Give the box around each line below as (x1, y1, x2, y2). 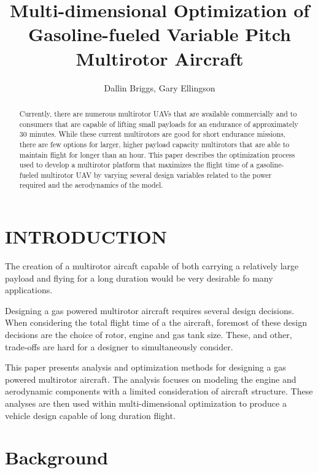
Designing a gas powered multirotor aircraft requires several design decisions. (5, 304, 295, 317)
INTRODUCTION (5, 224, 168, 249)
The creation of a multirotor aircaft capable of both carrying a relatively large (5, 260, 299, 272)
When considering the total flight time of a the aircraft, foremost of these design (5, 316, 308, 329)
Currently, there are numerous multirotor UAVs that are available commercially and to (19, 108, 297, 118)
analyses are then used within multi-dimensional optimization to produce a (5, 397, 287, 410)
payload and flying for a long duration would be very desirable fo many (5, 271, 273, 284)
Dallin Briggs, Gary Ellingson (104, 81, 215, 94)
